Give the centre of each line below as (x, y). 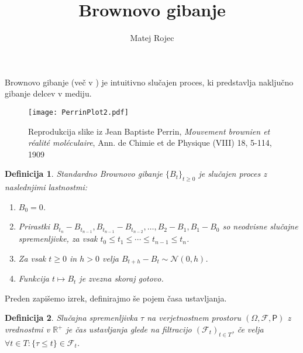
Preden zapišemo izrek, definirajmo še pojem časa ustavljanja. (116, 298)
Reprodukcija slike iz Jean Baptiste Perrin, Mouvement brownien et (149, 131)
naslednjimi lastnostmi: (46, 187)
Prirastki (34, 226)
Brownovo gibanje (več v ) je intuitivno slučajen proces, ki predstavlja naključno (149, 82)
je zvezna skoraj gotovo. (121, 278)
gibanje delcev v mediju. (48, 93)
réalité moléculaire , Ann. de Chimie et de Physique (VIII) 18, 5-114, (150, 143)
